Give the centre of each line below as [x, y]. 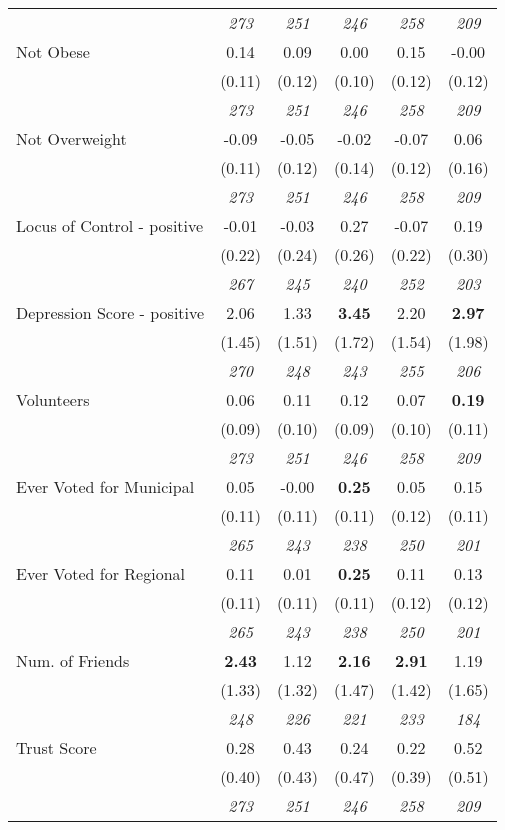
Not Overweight [71, 138]
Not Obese [53, 51]
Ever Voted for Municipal [105, 486]
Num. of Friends [73, 660]
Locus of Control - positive [110, 225]
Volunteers [53, 399]
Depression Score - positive [110, 312]
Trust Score [56, 747]
